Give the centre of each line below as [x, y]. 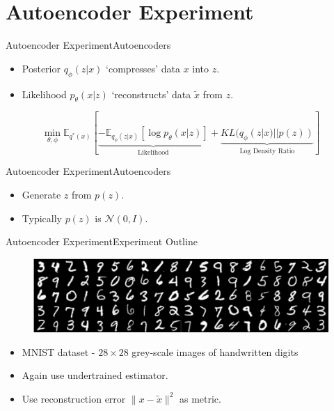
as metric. [200, 398]
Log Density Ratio [267, 151]
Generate [41, 194]
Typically [42, 218]
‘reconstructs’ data [151, 94]
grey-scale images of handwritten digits [215, 351]
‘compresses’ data [143, 68]
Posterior [41, 68]
